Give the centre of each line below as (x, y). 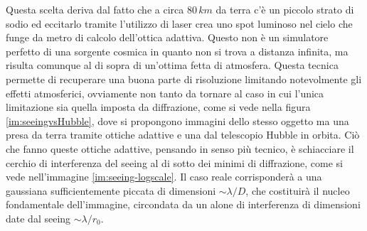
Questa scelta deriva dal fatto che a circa (95, 9)
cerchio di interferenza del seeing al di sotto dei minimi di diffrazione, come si (175, 162)
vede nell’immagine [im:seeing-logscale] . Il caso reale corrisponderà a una (164, 177)
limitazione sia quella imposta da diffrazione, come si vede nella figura (158, 107)
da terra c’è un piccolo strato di (285, 9)
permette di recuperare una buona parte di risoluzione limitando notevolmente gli (184, 79)
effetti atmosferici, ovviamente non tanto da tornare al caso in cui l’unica (165, 93)
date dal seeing (38, 218)
